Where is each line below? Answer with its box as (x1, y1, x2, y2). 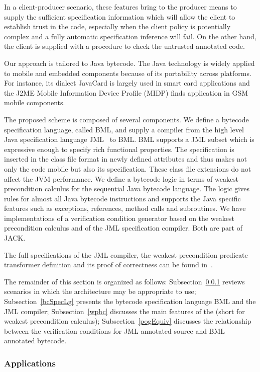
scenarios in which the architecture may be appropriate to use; (4, 286, 196, 296)
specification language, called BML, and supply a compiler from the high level (4, 124, 244, 134)
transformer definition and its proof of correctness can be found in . (4, 259, 213, 270)
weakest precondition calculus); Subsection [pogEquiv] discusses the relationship (4, 316, 251, 326)
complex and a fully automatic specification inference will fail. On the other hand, (4, 31, 256, 41)
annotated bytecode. (4, 335, 67, 346)
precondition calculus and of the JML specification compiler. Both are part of (4, 222, 242, 233)
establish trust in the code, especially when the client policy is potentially (4, 21, 231, 32)
